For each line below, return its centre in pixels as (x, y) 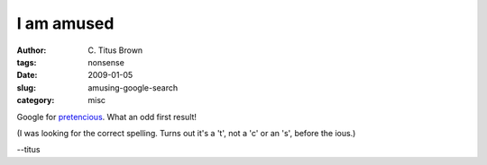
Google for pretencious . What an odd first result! (107, 117)
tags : (27, 62)
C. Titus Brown (115, 50)
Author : (32, 50)
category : (36, 100)
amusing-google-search (133, 87)
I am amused (65, 23)
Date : (27, 75)
